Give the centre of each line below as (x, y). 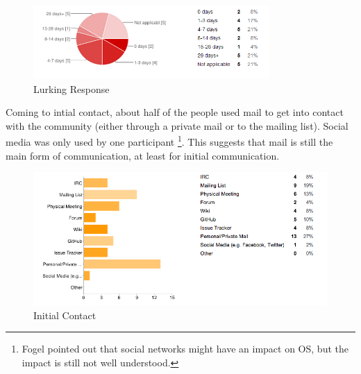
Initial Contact (65, 315)
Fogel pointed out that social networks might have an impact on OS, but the (185, 349)
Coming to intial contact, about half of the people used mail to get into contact (175, 112)
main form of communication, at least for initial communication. (143, 155)
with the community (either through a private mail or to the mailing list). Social (177, 125)
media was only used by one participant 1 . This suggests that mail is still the (169, 141)
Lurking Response (72, 88)
